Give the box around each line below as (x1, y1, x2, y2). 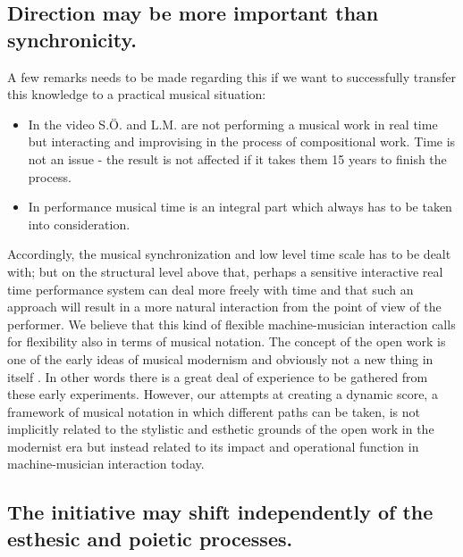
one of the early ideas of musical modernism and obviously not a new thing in (7, 349, 434, 368)
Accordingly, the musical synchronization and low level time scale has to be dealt (7, 245, 451, 263)
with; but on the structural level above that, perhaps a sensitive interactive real (7, 262, 443, 280)
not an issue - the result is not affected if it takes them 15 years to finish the (28, 149, 447, 168)
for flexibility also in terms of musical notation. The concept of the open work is (7, 332, 446, 351)
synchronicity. (7, 25, 137, 53)
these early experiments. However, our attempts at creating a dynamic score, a (7, 385, 438, 403)
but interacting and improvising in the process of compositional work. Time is (28, 132, 456, 151)
